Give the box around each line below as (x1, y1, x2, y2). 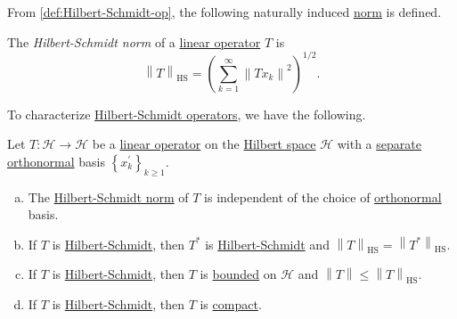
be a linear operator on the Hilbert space (92, 135, 316, 153)
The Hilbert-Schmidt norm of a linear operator (7, 32, 261, 51)
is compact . (200, 295, 262, 314)
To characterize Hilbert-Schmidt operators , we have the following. (7, 104, 366, 123)
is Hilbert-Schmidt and (205, 234, 330, 253)
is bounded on (200, 265, 277, 283)
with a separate (337, 135, 421, 153)
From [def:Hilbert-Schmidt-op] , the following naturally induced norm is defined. (7, 3, 442, 20)
